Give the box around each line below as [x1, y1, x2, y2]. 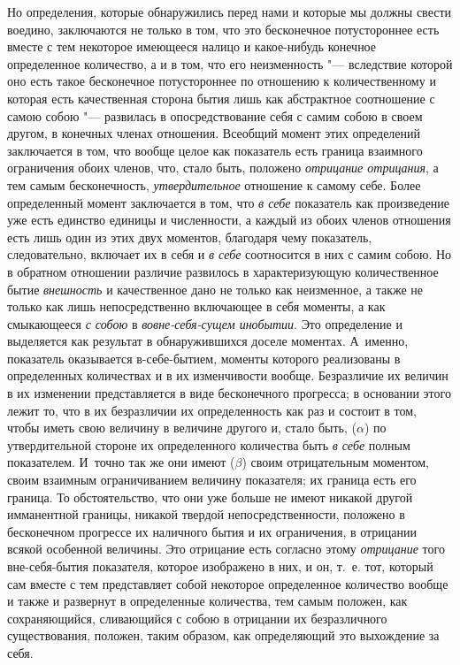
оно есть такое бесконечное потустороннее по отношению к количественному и [7, 72, 436, 90]
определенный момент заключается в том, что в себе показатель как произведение [7, 193, 450, 211]
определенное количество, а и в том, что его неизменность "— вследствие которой [7, 54, 453, 73]
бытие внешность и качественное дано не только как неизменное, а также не [7, 279, 424, 298]
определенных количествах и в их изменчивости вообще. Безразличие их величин [7, 366, 448, 385]
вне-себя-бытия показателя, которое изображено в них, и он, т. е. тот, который [7, 557, 433, 575]
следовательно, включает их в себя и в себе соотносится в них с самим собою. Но [7, 245, 452, 264]
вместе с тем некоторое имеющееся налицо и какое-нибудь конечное [7, 37, 377, 56]
